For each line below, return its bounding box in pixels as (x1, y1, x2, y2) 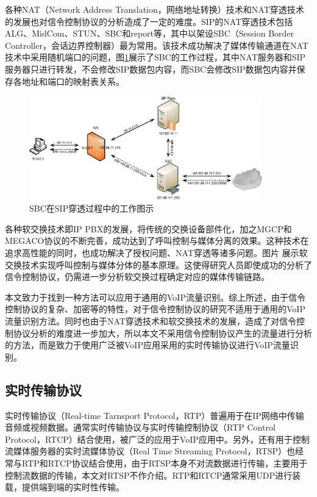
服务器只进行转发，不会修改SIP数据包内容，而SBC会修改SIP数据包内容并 (5, 62, 297, 75)
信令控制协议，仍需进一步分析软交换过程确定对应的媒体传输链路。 (5, 270, 269, 283)
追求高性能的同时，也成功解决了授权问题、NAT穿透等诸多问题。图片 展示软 (5, 246, 308, 259)
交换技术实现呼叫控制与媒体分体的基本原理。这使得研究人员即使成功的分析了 (5, 258, 312, 271)
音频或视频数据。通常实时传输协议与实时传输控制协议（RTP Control (5, 421, 276, 434)
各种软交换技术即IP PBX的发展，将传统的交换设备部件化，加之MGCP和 (5, 222, 292, 235)
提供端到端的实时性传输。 (21, 481, 124, 493)
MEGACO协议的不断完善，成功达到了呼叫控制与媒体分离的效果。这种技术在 (5, 234, 309, 247)
